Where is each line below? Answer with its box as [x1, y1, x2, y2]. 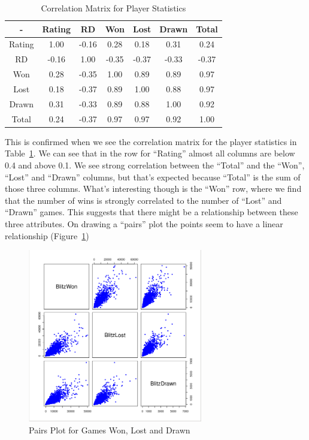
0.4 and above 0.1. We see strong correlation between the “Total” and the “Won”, [5, 158, 305, 171]
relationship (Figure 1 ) [5, 229, 89, 242]
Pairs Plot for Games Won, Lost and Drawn [29, 423, 190, 436]
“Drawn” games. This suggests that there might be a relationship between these [5, 206, 298, 218]
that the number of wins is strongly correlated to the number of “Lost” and [5, 194, 282, 206]
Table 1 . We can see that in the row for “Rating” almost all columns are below [5, 147, 295, 159]
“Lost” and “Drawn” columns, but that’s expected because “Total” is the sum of [5, 170, 301, 183]
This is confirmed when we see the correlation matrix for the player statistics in [5, 135, 297, 147]
